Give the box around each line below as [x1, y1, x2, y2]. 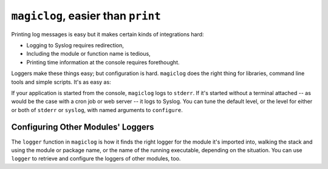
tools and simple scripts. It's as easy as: [11, 78, 112, 85]
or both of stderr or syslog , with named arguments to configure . [11, 106, 183, 113]
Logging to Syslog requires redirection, [26, 41, 124, 48]
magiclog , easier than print [11, 9, 161, 22]
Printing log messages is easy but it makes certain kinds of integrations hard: [11, 30, 204, 38]
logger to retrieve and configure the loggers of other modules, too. [11, 155, 181, 162]
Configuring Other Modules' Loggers [11, 122, 154, 133]
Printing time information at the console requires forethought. [26, 58, 180, 66]
